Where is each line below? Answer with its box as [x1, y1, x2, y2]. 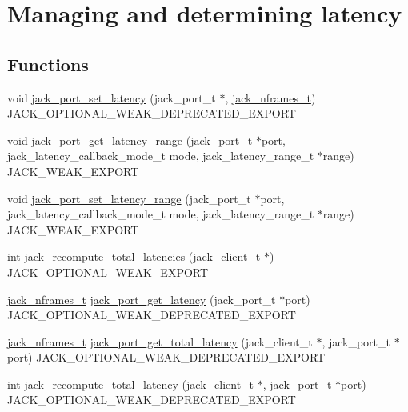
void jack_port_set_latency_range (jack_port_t [7, 190, 251, 206]
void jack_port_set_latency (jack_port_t [7, 89, 216, 106]
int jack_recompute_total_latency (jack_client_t [7, 375, 254, 392]
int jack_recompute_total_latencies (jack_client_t [7, 248, 261, 265]
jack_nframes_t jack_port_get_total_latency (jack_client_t [7, 333, 313, 350]
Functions [7, 51, 89, 76]
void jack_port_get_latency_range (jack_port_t [7, 131, 253, 148]
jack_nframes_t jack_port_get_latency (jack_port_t [7, 290, 276, 307]
